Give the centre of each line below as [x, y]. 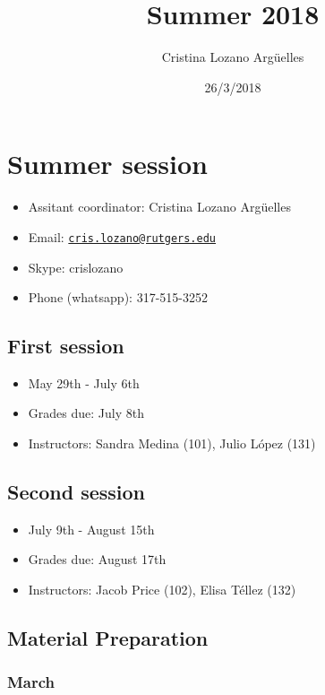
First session [66, 346]
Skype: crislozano [76, 267]
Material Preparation [108, 638]
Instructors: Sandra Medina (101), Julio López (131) [172, 443]
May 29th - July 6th [84, 382]
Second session [77, 492]
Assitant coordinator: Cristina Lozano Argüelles [159, 207]
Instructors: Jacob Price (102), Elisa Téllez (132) [162, 590]
